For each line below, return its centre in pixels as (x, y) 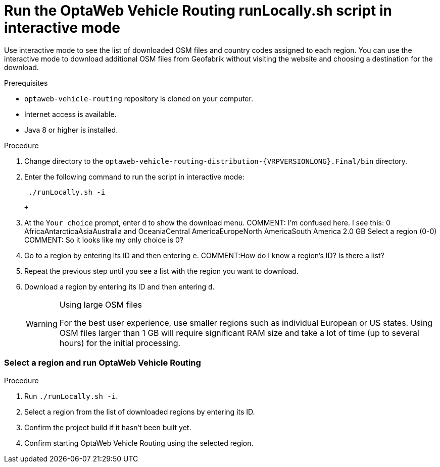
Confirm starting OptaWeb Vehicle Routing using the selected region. (139, 443)
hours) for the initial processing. (120, 343)
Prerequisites (26, 83)
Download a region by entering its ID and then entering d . (119, 286)
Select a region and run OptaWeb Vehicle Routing (103, 363)
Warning (42, 324)
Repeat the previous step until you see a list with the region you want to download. (161, 271)
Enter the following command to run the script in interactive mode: (134, 177)
